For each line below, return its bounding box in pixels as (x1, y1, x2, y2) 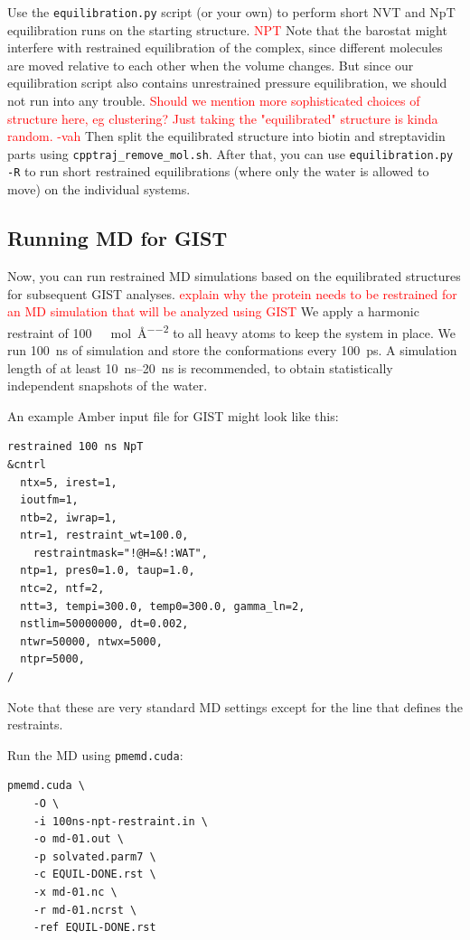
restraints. (7, 715, 63, 734)
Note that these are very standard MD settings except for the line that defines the (7, 697, 463, 716)
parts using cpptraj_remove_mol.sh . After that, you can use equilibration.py (7, 144, 454, 163)
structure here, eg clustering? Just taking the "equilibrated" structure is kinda (7, 108, 438, 127)
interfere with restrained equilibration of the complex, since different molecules (7, 38, 443, 57)
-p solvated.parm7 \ (33, 850, 156, 863)
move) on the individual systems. (7, 180, 191, 199)
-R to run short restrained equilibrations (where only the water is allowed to (7, 162, 429, 181)
